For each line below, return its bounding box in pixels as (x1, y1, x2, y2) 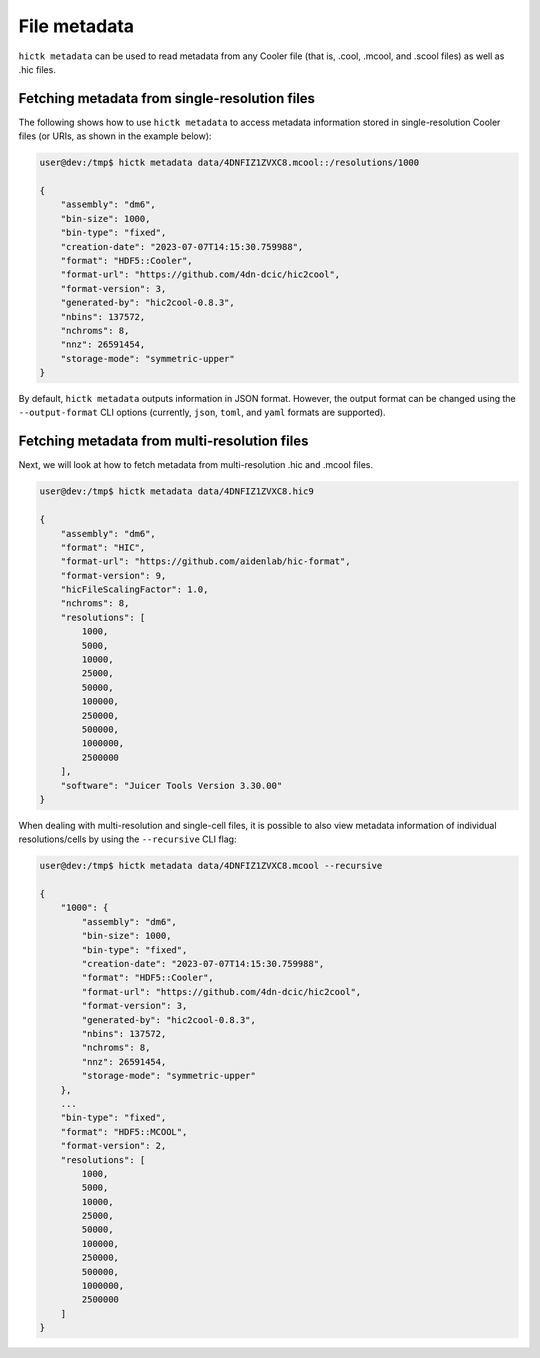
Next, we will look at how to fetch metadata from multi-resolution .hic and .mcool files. (18, 459, 374, 471)
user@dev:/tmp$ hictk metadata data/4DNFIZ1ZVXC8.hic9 (39, 486, 314, 497)
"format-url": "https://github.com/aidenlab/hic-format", (60, 556, 351, 567)
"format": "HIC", (60, 541, 146, 553)
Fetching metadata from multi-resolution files (18, 433, 309, 450)
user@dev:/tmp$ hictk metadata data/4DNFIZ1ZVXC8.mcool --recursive (39, 860, 383, 872)
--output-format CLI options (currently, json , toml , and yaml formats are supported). (18, 406, 386, 419)
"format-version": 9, (60, 570, 167, 581)
